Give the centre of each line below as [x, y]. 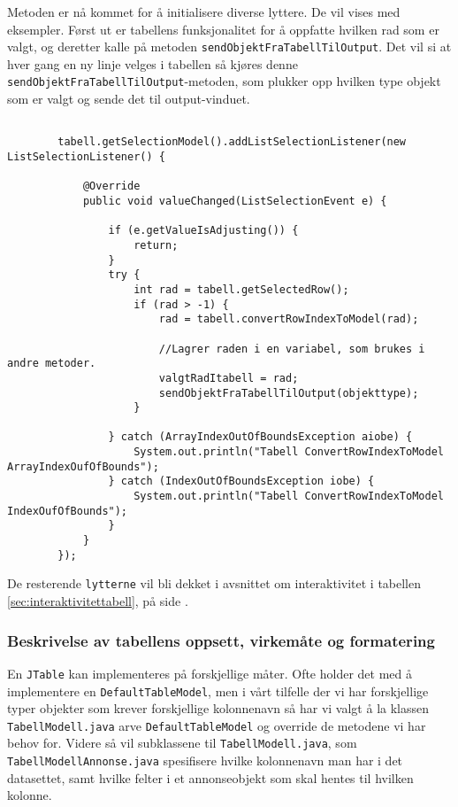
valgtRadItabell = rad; [229, 378]
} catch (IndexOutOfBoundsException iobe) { [241, 481]
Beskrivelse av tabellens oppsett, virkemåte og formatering [221, 640]
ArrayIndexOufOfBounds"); [83, 466]
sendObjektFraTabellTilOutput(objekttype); [289, 393]
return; [156, 245]
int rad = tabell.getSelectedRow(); [241, 289]
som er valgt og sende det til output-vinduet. [129, 99]
